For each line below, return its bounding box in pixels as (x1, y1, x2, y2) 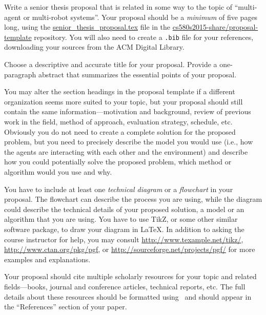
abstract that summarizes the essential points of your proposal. (38, 69, 237, 79)
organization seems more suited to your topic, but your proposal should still (4, 96, 243, 107)
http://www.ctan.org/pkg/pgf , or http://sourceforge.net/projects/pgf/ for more (4, 244, 255, 255)
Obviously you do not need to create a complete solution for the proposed (4, 126, 236, 137)
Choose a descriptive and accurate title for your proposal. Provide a (4, 59, 217, 70)
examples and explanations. (4, 254, 91, 264)
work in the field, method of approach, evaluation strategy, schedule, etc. (4, 116, 233, 127)
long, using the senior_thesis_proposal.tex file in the (4, 22, 171, 32)
